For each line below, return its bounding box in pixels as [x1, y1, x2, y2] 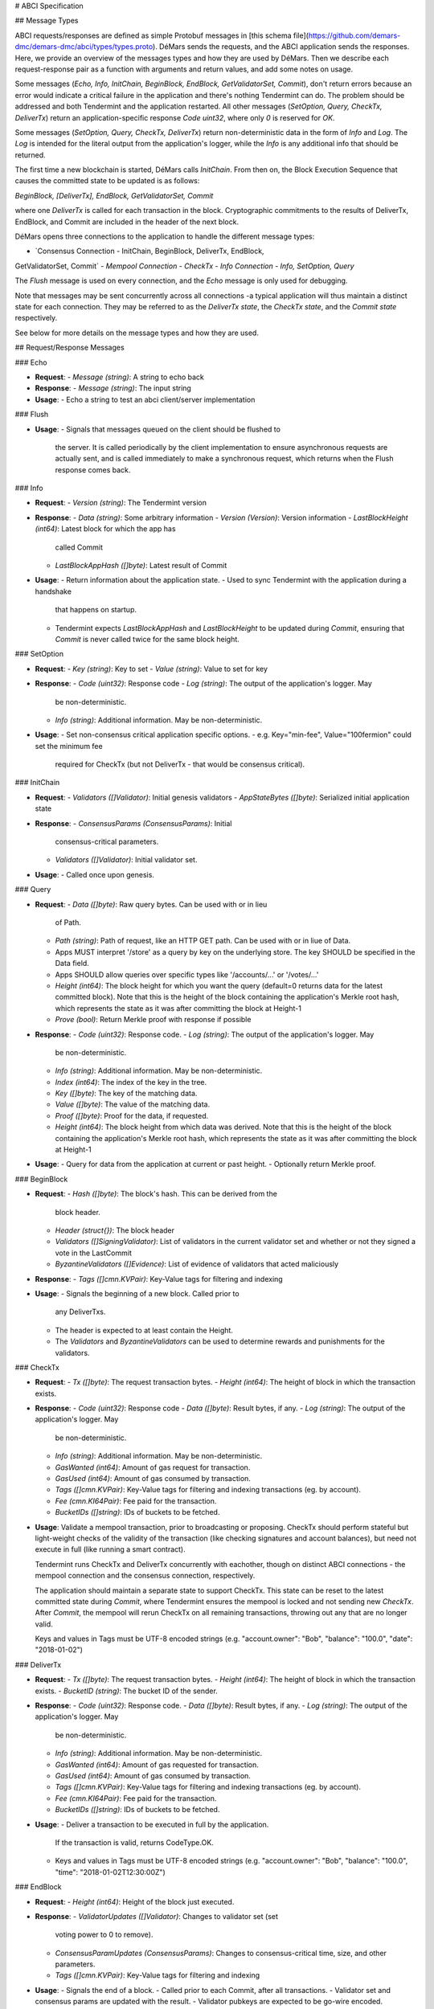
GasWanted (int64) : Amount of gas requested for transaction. [55, 1760, 259, 1770]
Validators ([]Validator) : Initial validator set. [55, 855, 198, 865]
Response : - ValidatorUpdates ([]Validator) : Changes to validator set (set [35, 1911, 279, 1921]
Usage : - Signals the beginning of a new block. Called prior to [35, 1288, 240, 1298]
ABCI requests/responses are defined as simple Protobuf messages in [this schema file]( [14, 31, 309, 40]
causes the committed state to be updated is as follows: [14, 176, 200, 186]
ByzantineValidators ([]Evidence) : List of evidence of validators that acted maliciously [55, 1259, 339, 1269]
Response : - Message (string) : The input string [35, 383, 192, 393]
